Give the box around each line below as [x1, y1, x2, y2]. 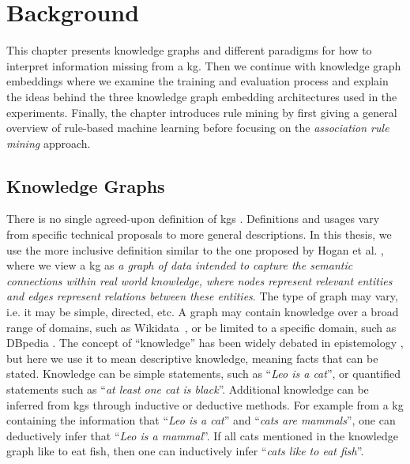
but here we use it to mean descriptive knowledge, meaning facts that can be [6, 349, 378, 366]
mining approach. [6, 134, 91, 151]
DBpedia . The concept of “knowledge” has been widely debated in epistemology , [6, 334, 404, 351]
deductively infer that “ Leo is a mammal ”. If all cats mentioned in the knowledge [6, 427, 398, 443]
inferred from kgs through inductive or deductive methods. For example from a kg [6, 396, 404, 413]
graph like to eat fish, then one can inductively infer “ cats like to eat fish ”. [6, 443, 364, 459]
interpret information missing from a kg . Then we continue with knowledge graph [6, 57, 401, 74]
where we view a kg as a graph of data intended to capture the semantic [6, 257, 353, 273]
